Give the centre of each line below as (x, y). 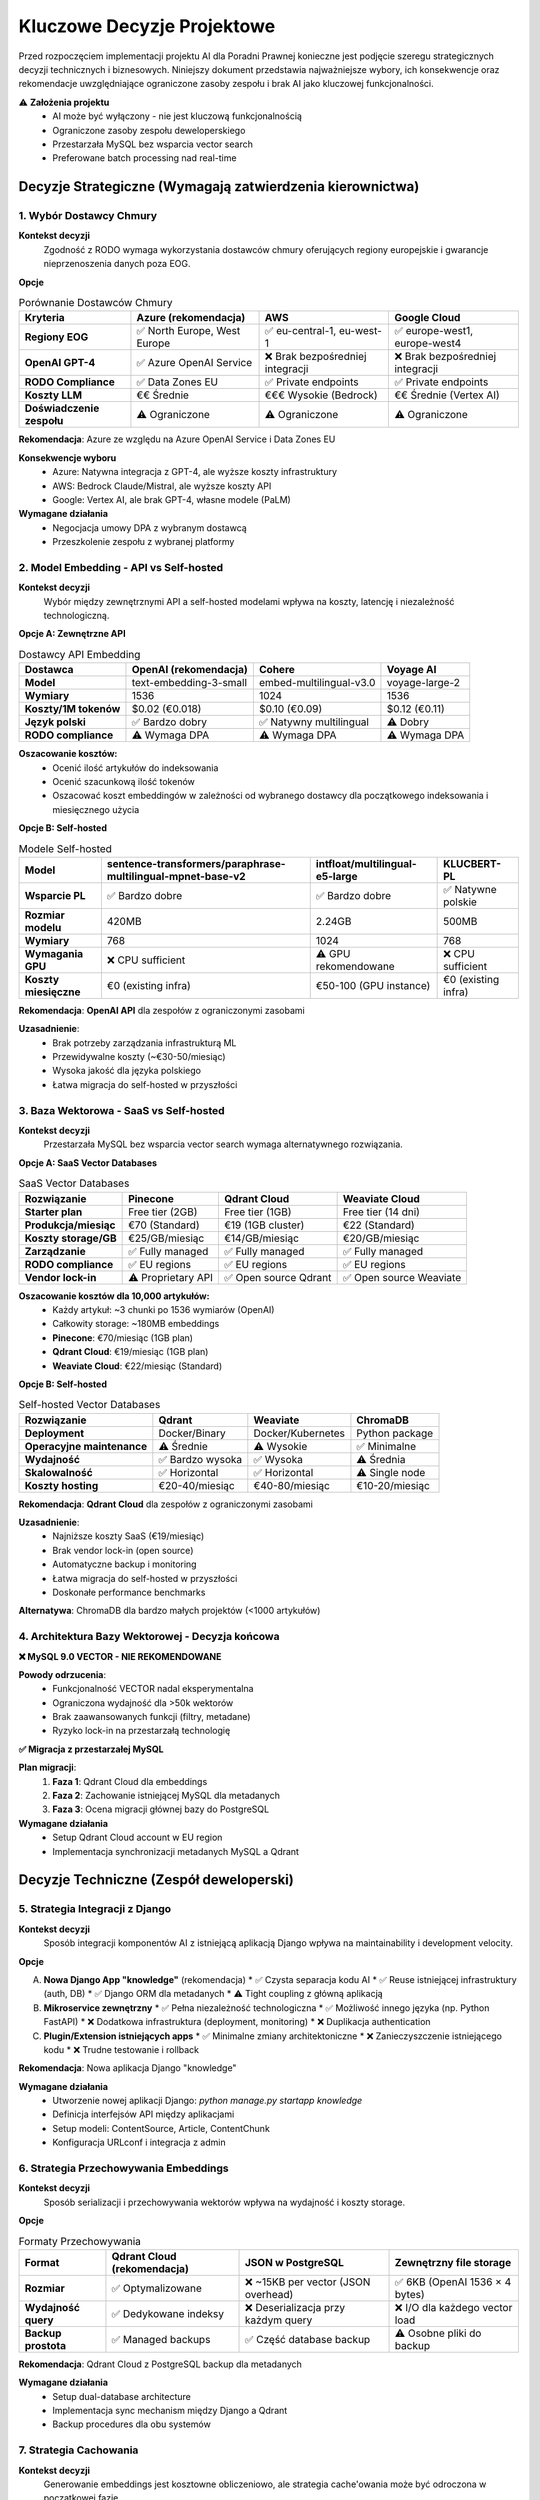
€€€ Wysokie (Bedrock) (321, 395)
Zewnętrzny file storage (453, 2262)
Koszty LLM (53, 395)
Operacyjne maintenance (86, 1446)
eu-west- (360, 331)
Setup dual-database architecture (122, 2396)
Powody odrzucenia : (62, 1674)
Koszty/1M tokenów (72, 709)
